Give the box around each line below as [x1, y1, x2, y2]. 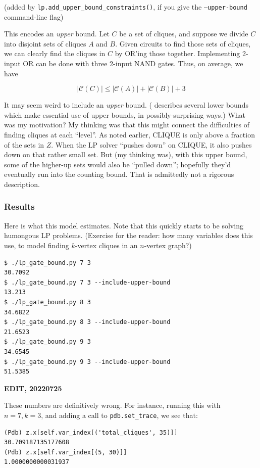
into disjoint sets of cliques [4, 38, 86, 49]
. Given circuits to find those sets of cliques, [115, 38, 251, 49]
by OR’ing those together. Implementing [115, 48, 240, 59]
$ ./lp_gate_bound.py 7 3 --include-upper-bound [4, 278, 171, 286]
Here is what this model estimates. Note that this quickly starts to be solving [4, 220, 243, 230]
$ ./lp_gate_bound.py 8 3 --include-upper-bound [4, 318, 171, 326]
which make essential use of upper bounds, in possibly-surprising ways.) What [4, 109, 246, 120]
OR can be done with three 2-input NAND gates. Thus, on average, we [23, 58, 243, 69]
